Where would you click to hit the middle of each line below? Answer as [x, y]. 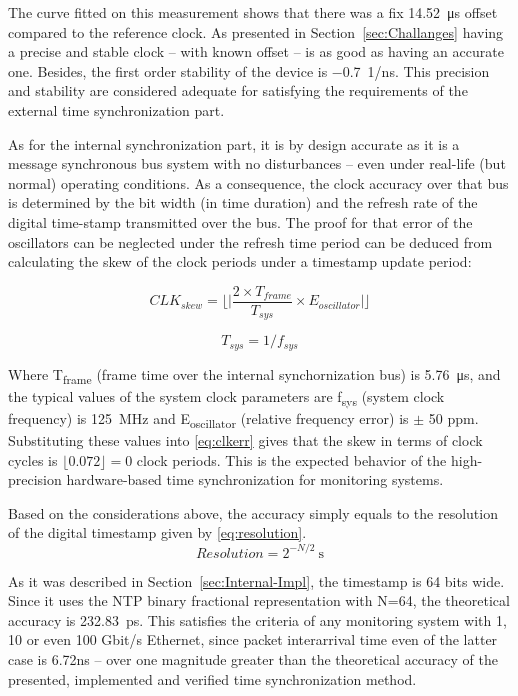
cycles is [33, 459]
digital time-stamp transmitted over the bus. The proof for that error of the [240, 221]
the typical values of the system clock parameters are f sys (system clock [226, 397]
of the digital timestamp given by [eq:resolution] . [157, 532]
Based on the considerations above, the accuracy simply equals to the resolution [253, 512]
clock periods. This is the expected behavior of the [291, 459]
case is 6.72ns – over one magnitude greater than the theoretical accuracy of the [253, 658]
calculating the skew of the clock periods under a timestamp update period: [240, 261]
